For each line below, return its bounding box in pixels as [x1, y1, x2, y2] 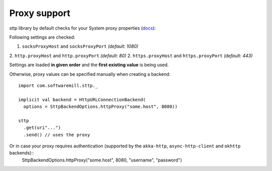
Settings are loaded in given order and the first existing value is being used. [9, 62, 169, 68]
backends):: [9, 150, 34, 156]
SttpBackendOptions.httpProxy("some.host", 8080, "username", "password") [22, 157, 182, 163]
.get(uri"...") [23, 125, 61, 130]
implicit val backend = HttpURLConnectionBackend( [18, 97, 146, 102]
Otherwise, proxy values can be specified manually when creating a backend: [9, 71, 171, 77]
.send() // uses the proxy [23, 132, 90, 137]
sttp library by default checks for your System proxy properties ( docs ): [9, 25, 156, 31]
